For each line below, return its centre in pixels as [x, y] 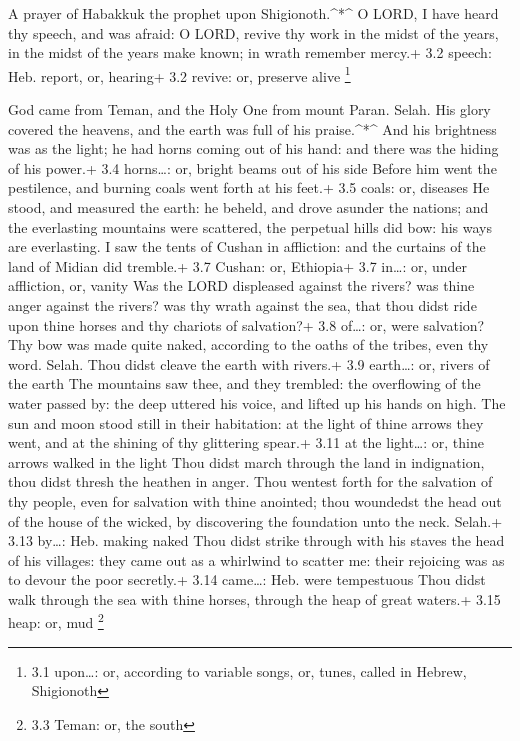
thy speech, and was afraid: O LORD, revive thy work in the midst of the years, [253, 32]
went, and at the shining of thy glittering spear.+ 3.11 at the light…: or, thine [246, 442]
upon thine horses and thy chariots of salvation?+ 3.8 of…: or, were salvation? [246, 324]
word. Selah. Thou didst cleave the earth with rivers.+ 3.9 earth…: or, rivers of [249, 363]
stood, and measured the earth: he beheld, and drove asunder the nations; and [248, 207]
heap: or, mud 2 [56, 621]
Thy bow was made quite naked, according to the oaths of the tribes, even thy [248, 344]
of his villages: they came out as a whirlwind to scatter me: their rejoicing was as [256, 559]
